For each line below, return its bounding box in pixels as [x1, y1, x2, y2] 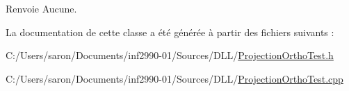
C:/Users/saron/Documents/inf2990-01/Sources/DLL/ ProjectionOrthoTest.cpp [6, 71, 343, 85]
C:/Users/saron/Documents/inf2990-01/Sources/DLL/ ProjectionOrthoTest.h [6, 48, 334, 63]
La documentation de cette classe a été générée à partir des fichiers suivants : [6, 24, 334, 39]
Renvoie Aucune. [6, 1, 77, 15]
